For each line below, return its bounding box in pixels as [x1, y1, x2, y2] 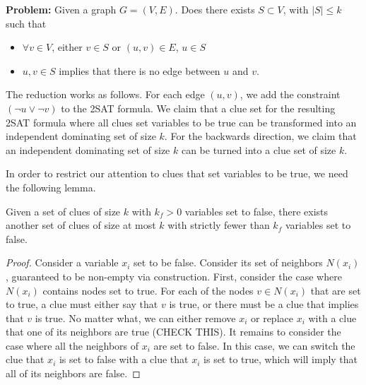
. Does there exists [175, 2, 255, 16]
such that [6, 16, 47, 30]
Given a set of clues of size [6, 203, 121, 218]
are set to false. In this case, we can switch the [153, 338, 355, 353]
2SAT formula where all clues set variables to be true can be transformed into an [6, 114, 357, 129]
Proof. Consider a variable [6, 255, 119, 270]
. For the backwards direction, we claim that [164, 129, 357, 143]
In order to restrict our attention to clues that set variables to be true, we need [6, 166, 348, 181]
